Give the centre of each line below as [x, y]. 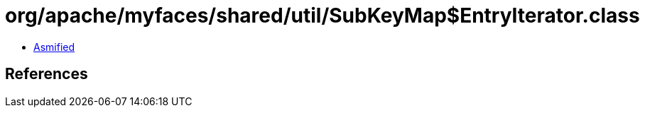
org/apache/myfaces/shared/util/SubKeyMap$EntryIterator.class [322, 16]
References [47, 74]
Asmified [54, 47]
